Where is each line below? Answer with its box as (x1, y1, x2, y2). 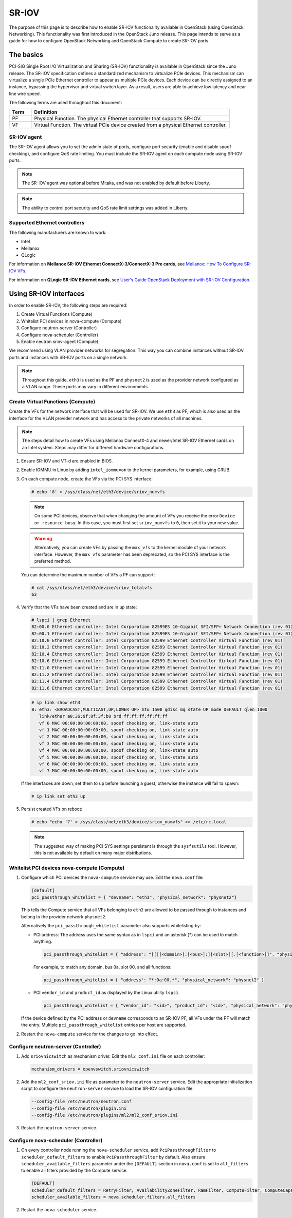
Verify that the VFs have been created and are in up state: (21, 604, 137, 610)
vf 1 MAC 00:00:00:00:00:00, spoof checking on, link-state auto (39, 727, 199, 733)
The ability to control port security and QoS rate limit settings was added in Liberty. (22, 205, 189, 210)
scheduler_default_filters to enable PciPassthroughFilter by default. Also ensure (21, 1154, 205, 1160)
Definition (34, 109, 58, 115)
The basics (9, 51, 43, 59)
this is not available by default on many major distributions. (34, 850, 152, 856)
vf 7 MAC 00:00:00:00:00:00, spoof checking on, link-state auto (39, 768, 199, 774)
